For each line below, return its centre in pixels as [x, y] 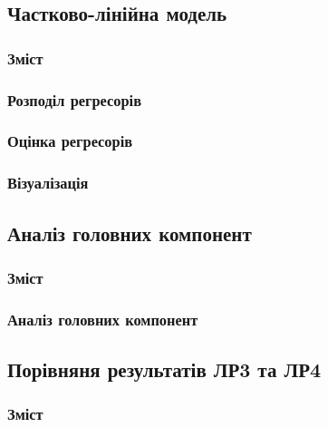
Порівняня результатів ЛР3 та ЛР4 [164, 369]
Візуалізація [48, 183]
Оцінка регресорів [70, 141]
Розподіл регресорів [75, 99]
